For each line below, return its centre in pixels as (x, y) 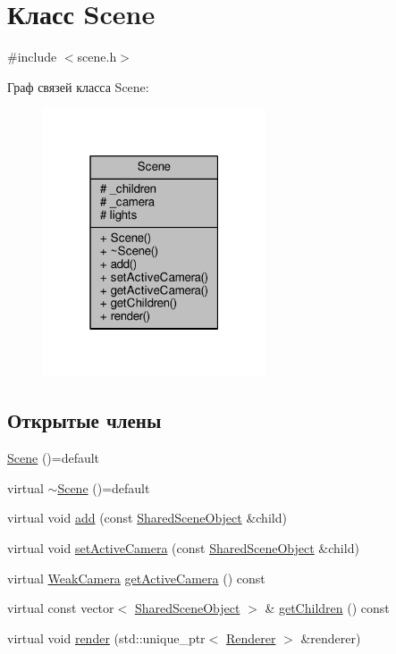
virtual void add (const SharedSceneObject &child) (147, 518)
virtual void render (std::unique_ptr (106, 637)
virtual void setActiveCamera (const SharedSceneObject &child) (183, 548)
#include (32, 57)
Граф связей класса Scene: (78, 86)
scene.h (97, 57)
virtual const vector (61, 608)
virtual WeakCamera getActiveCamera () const (136, 578)
